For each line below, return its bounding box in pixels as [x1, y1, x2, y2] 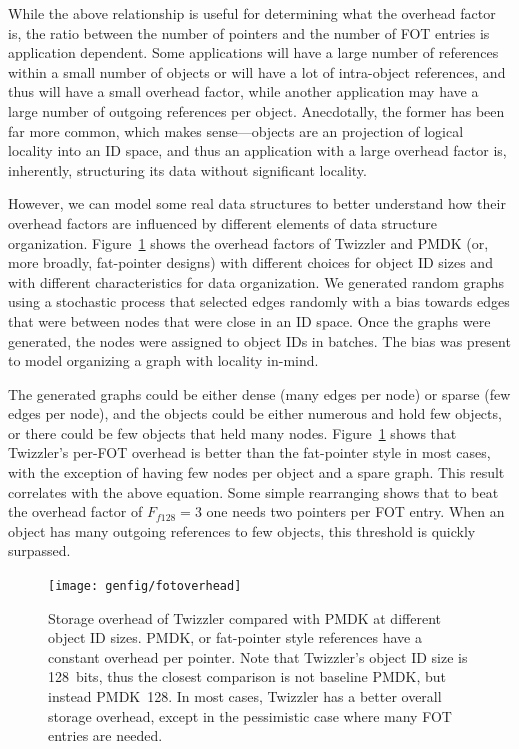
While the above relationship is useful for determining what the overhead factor [8, 3, 496, 23]
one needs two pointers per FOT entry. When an [206, 501, 505, 522]
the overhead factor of [8, 501, 143, 522]
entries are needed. [48, 725, 163, 746]
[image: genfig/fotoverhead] [48, 579, 242, 594]
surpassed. [8, 540, 71, 561]
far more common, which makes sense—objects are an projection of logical [8, 120, 464, 141]
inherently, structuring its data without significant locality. [8, 159, 367, 180]
